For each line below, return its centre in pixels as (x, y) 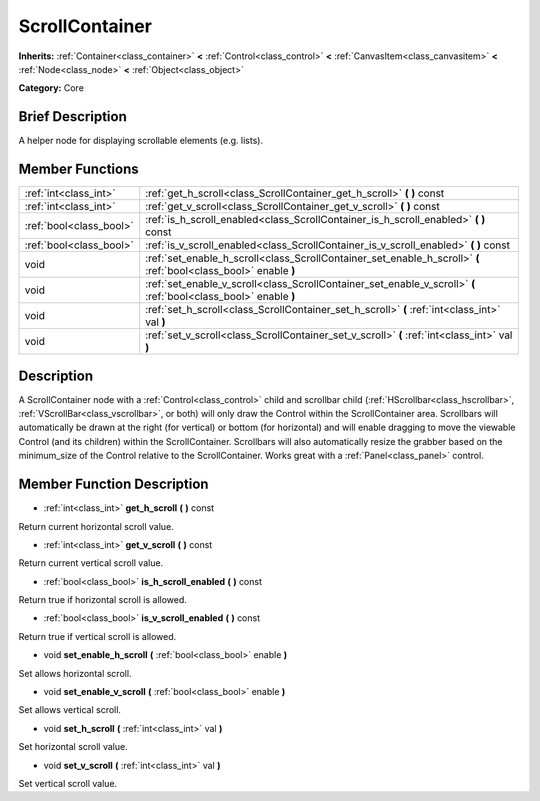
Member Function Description (113, 484)
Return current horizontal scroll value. (96, 526)
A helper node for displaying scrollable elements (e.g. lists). (141, 141)
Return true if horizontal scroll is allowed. (102, 600)
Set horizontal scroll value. (73, 747)
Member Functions (78, 169)
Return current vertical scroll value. (91, 563)
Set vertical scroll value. (68, 783)
